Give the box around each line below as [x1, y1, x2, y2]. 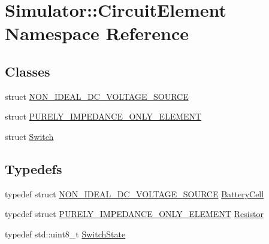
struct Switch [5, 130, 54, 142]
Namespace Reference [5, 21, 189, 45]
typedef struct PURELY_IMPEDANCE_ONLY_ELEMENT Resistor [5, 208, 264, 220]
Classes [5, 62, 50, 80]
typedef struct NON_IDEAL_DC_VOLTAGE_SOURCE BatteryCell [5, 187, 264, 200]
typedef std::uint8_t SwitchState [5, 227, 126, 240]
